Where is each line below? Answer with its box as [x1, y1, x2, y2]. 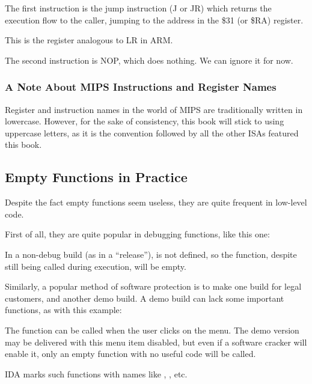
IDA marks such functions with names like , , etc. [5, 367, 188, 380]
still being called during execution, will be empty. [5, 260, 186, 272]
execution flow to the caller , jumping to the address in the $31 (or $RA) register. [5, 13, 304, 26]
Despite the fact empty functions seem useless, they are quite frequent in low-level [5, 196, 307, 209]
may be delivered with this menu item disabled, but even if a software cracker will [5, 335, 307, 348]
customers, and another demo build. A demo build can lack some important [5, 291, 284, 304]
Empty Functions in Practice [5, 168, 188, 186]
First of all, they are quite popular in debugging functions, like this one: [5, 228, 270, 240]
